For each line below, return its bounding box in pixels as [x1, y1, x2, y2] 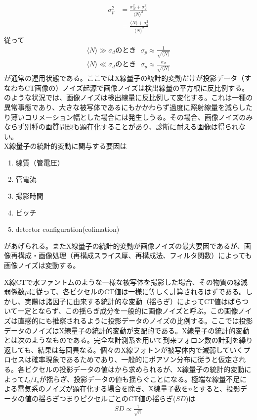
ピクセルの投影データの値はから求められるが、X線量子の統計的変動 [24, 364, 245, 374]
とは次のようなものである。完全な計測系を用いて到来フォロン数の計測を [4, 335, 239, 345]
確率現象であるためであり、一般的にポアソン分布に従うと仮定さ [31, 354, 239, 365]
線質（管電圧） [15, 157, 64, 167]
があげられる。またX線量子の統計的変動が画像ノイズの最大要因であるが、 [4, 240, 244, 251]
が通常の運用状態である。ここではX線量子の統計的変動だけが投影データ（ [4, 73, 245, 83]
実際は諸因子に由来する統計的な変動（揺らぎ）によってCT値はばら [24, 296, 242, 306]
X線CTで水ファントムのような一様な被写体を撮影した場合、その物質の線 [4, 276, 241, 287]
